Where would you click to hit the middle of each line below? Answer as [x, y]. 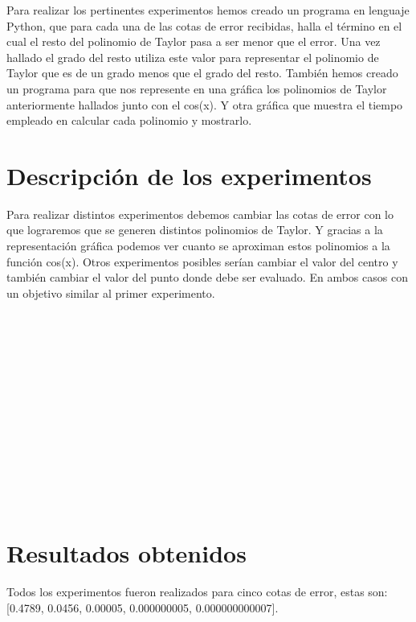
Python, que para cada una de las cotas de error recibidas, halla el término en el [204, 25]
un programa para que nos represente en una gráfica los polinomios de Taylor [197, 88]
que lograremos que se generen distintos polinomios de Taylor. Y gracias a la [195, 230]
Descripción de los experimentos [189, 175]
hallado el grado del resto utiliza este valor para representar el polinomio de [193, 57]
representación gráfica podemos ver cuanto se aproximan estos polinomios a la [198, 246]
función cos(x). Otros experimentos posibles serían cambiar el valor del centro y [202, 261]
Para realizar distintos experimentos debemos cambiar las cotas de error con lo [200, 214]
